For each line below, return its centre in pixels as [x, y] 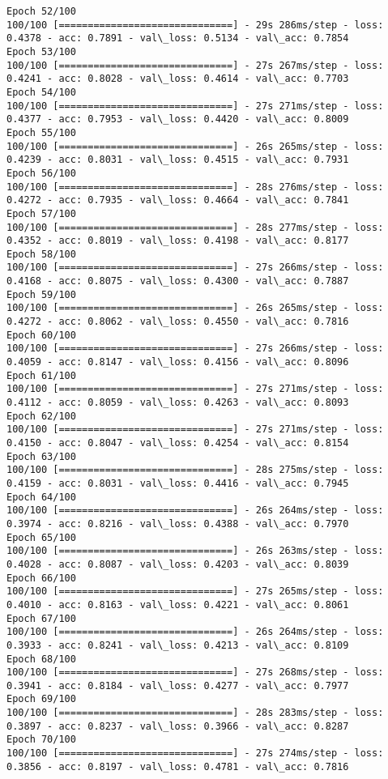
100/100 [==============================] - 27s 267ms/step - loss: [195, 65]
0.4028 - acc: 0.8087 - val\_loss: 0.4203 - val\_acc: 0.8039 [178, 564]
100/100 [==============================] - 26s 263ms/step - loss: [195, 551]
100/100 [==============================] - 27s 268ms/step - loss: [195, 673]
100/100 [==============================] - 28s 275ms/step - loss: [195, 470]
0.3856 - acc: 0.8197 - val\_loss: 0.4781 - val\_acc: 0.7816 [178, 766]
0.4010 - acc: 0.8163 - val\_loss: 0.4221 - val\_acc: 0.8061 [178, 604]
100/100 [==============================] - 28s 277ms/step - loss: [195, 227]
